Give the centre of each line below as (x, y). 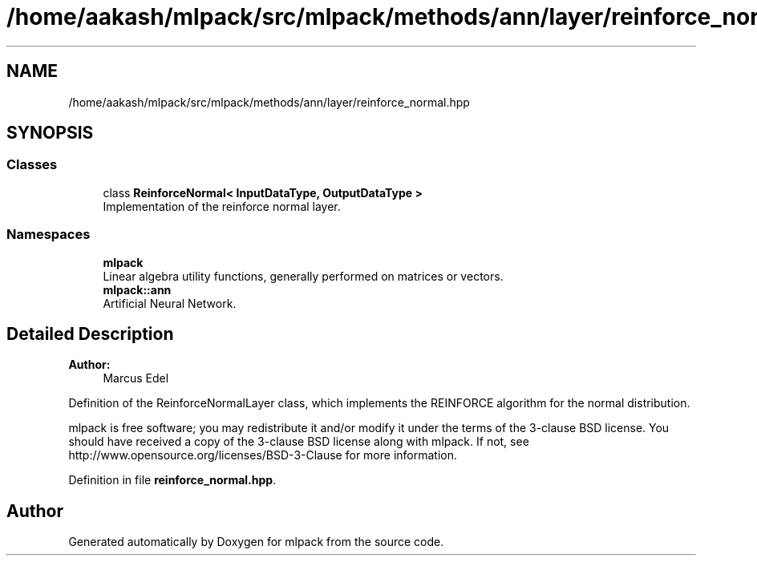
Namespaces (49, 235)
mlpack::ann (137, 289)
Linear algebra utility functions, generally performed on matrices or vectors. (303, 276)
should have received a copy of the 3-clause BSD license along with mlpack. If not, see (299, 442)
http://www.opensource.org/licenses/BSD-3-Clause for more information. (263, 455)
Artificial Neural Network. (170, 303)
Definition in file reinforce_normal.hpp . (172, 480)
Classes (32, 165)
